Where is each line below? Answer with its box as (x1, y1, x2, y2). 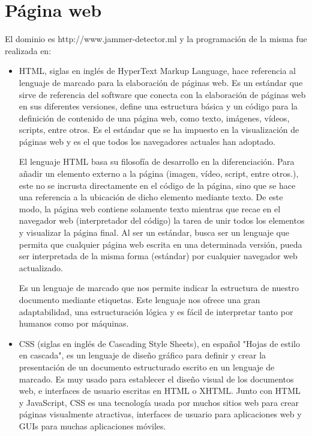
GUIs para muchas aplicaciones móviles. (19, 419, 166, 432)
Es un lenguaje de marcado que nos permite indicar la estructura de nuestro (19, 281, 299, 294)
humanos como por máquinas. (19, 317, 129, 330)
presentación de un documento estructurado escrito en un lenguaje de (19, 360, 275, 373)
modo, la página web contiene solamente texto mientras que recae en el (19, 202, 281, 215)
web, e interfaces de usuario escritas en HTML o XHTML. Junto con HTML (19, 384, 301, 397)
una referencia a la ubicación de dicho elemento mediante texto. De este (19, 191, 283, 203)
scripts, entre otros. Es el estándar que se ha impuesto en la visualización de (19, 123, 299, 136)
